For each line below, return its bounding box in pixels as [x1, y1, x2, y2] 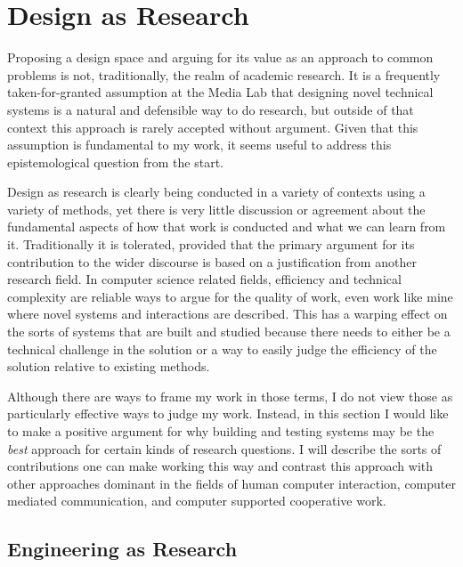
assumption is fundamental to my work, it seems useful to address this [7, 135, 392, 154]
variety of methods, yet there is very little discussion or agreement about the [7, 199, 426, 218]
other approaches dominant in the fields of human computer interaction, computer [7, 474, 456, 492]
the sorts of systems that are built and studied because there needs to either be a [7, 322, 451, 341]
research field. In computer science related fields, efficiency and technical [7, 270, 402, 288]
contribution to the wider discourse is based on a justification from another [7, 252, 417, 271]
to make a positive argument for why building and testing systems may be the [7, 422, 435, 440]
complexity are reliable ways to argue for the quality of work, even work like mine [7, 287, 453, 305]
